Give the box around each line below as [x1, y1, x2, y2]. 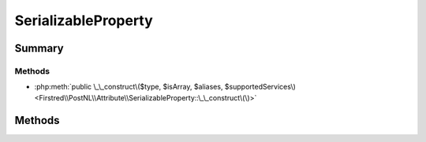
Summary [14, 42, 64, 55]
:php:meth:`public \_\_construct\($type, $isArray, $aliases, [34, 82, 223, 92]
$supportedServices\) [224, 82, 296, 92]
